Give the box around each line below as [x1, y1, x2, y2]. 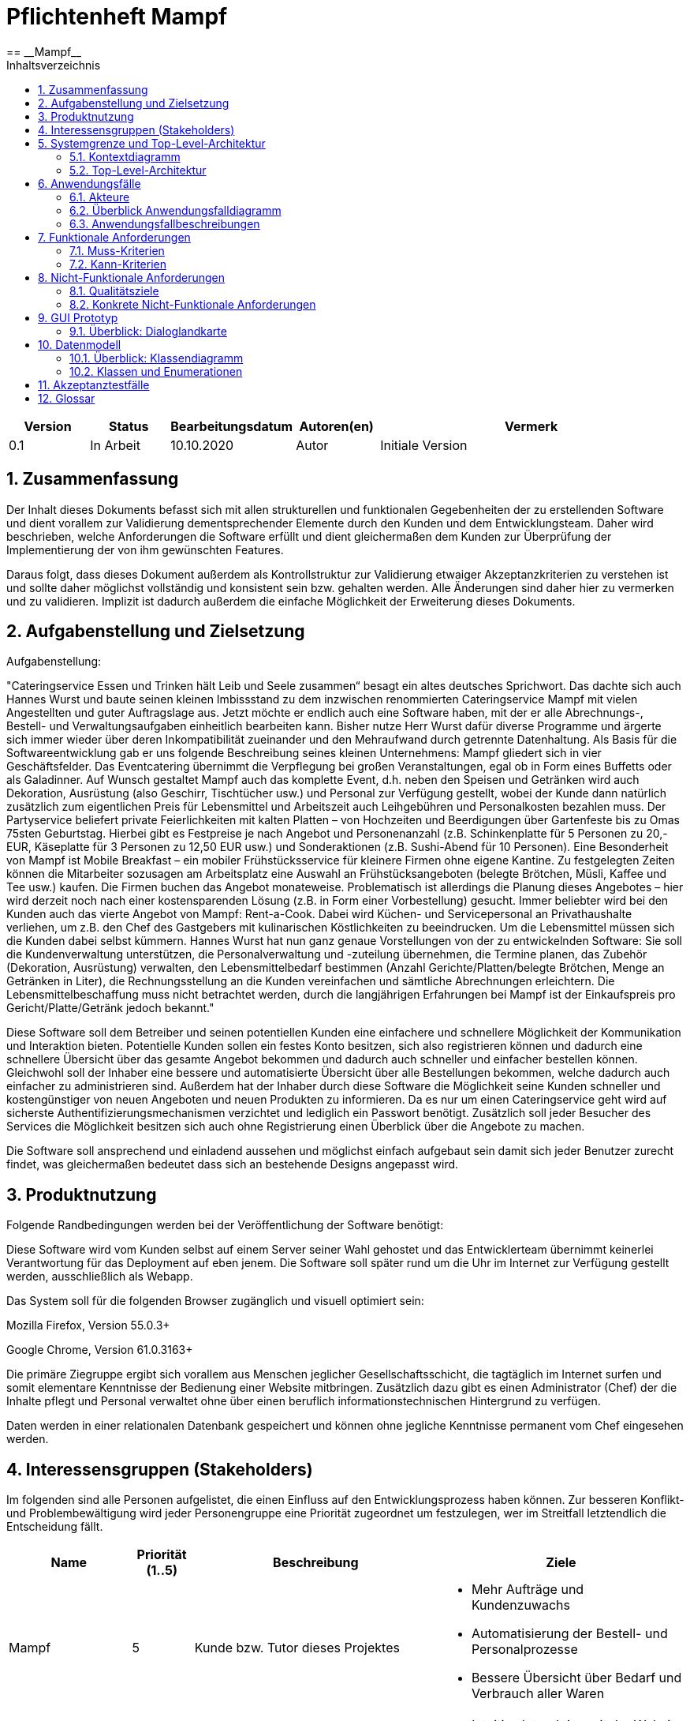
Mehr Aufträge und [471, 1581, 584, 1598]
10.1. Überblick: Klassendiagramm [69, 351, 244, 365]
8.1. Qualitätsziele [69, 283, 159, 298]
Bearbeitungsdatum [170, 418, 293, 434]
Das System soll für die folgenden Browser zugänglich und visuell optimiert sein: [6, 1294, 424, 1308]
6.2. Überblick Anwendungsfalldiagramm [69, 203, 282, 217]
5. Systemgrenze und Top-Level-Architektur [38, 136, 266, 150]
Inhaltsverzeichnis [6, 58, 101, 72]
